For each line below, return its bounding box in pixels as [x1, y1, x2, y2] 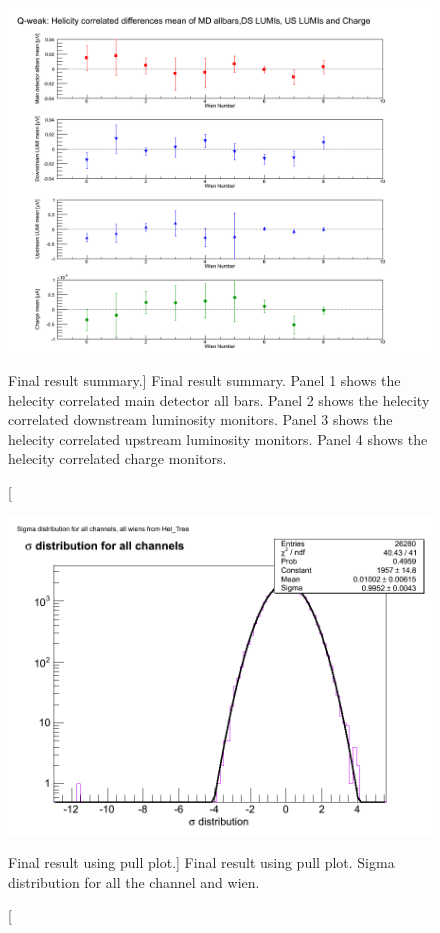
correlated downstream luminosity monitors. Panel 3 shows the [8, 409, 393, 430]
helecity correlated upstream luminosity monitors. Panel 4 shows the [8, 428, 428, 449]
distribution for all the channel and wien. [8, 871, 260, 892]
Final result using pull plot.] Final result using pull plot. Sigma [8, 852, 395, 873]
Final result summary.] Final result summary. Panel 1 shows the [8, 370, 401, 391]
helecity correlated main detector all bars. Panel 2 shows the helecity [8, 389, 430, 410]
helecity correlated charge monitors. [8, 448, 227, 469]
